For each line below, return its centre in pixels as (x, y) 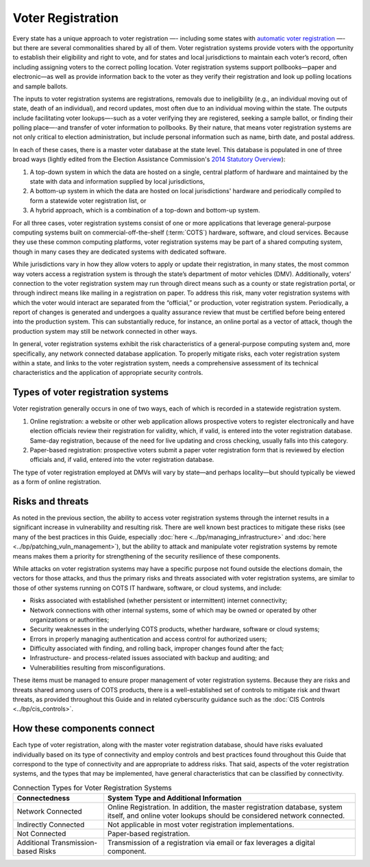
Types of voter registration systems (91, 392)
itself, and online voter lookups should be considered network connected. (226, 816)
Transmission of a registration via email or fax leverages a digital (211, 843)
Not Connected (41, 834)
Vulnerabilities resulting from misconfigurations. (98, 668)
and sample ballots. (40, 86)
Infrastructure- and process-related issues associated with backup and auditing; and (150, 658)
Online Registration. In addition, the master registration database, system (225, 807)
